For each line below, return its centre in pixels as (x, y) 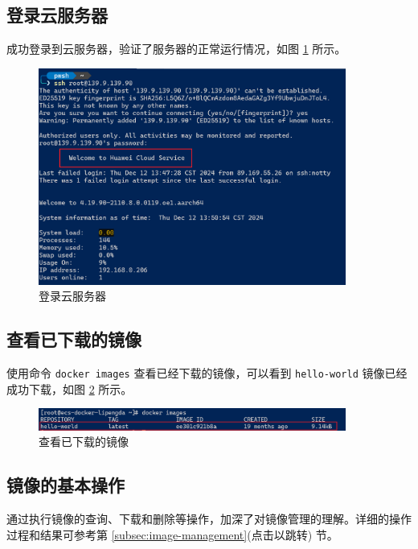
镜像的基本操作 (66, 485)
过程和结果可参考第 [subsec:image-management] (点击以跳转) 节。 (172, 534)
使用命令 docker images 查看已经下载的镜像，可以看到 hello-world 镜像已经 (207, 373)
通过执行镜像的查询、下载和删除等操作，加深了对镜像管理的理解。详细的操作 (209, 518)
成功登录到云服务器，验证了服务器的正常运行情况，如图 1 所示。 (176, 49)
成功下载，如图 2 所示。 (70, 388)
